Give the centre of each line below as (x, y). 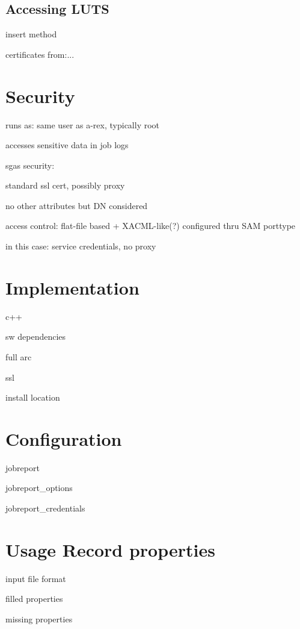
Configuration (64, 438)
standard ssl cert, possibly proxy (65, 185)
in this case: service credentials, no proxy (81, 246)
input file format (36, 578)
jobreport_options (39, 488)
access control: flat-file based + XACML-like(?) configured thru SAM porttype (151, 226)
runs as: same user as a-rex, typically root (83, 124)
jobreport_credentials (45, 508)
